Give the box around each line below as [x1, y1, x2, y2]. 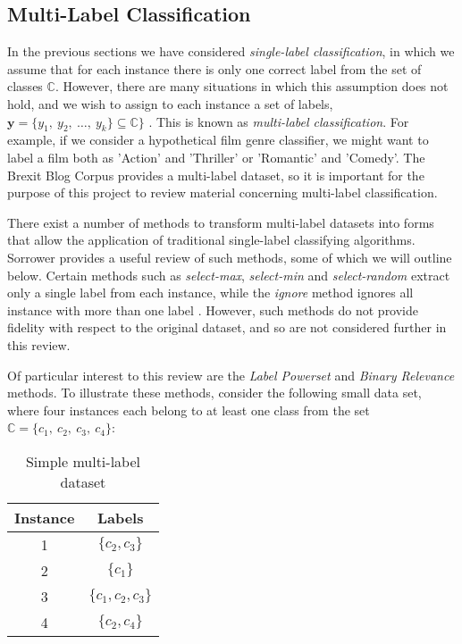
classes [7, 77, 43, 96]
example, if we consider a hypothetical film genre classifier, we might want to [7, 130, 429, 149]
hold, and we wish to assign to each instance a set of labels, [7, 94, 333, 113]
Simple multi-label [25, 450, 140, 472]
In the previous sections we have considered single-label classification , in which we [7, 42, 455, 61]
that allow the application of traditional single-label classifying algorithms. [7, 230, 416, 249]
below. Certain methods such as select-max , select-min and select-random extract [7, 265, 450, 284]
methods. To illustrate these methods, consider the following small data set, [7, 383, 422, 402]
